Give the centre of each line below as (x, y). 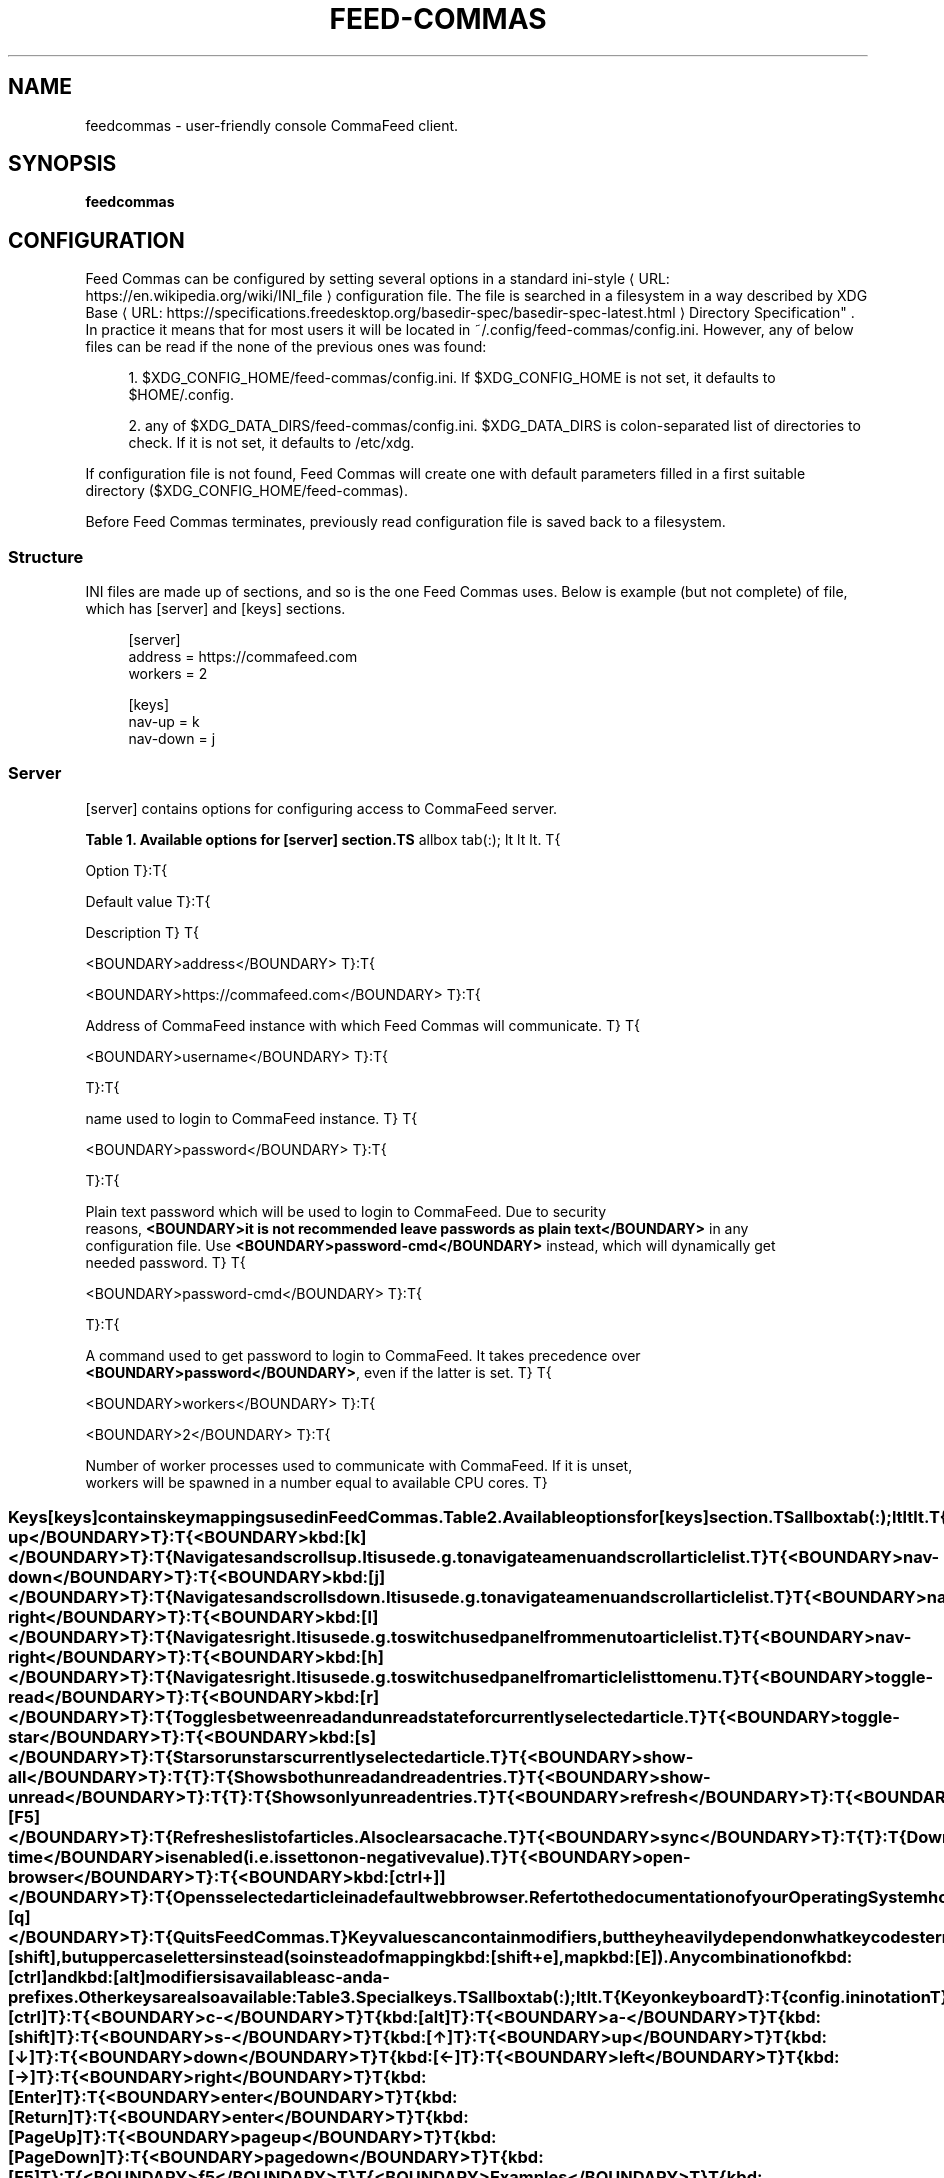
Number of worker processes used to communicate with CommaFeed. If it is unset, (359, 1465)
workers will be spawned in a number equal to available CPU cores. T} (316, 1482)
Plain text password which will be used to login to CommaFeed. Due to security (346, 1211)
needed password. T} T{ (165, 1262)
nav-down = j (172, 739)
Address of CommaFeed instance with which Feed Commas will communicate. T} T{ (362, 1025)
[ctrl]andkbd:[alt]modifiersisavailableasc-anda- (199, 1977)
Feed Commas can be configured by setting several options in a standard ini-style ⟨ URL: (377, 279)
